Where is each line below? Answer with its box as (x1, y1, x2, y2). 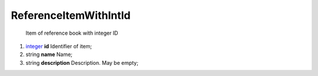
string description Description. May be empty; (25, 59, 138, 66)
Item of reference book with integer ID (25, 29, 118, 37)
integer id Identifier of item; (25, 42, 92, 49)
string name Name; (25, 51, 73, 58)
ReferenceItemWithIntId (11, 9, 131, 22)
